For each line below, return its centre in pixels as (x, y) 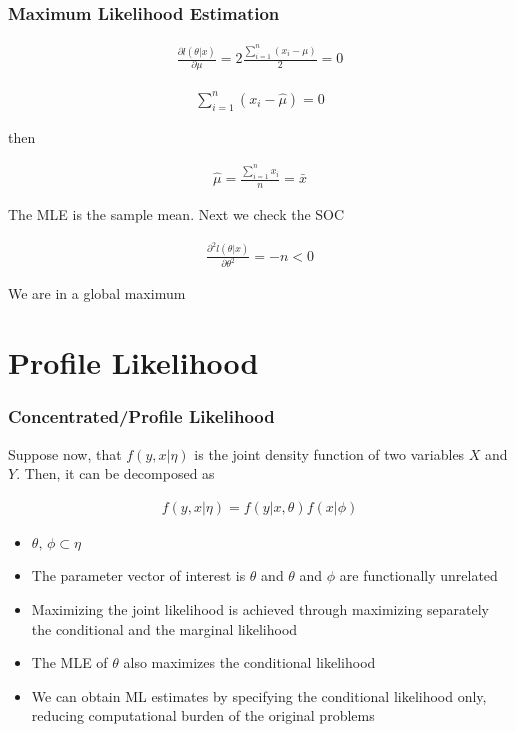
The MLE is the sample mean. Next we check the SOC (176, 214)
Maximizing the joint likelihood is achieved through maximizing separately (260, 609)
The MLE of (69, 662)
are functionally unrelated (418, 575)
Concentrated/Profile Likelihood (141, 416)
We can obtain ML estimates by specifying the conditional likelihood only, (259, 695)
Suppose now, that (65, 453)
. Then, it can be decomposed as (115, 473)
